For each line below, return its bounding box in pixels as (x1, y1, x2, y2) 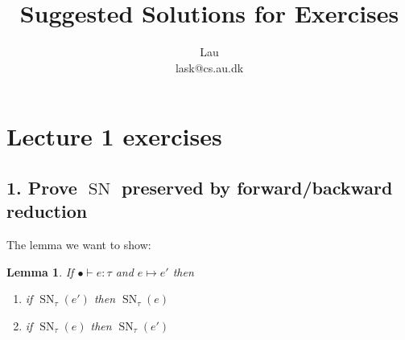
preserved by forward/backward (122, 174, 393, 199)
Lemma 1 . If (6, 263, 74, 280)
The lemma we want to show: (6, 236, 151, 253)
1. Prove (6, 174, 77, 199)
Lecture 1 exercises (6, 120, 222, 153)
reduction (6, 199, 88, 223)
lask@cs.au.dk (175, 59, 244, 76)
